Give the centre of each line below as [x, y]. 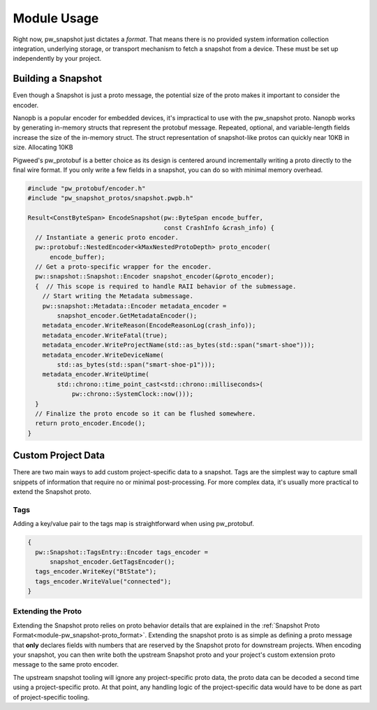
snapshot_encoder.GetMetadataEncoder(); [127, 316]
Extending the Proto [47, 611]
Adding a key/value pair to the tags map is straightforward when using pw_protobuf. [133, 524]
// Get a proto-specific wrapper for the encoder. [124, 267]
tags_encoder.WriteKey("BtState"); [96, 571]
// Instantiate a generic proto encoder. [107, 237]
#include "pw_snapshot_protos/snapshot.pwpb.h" [110, 198]
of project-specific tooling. [51, 697]
